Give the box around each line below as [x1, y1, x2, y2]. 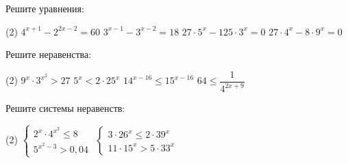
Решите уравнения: [5, 1, 84, 15]
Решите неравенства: [5, 47, 92, 61]
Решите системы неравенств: [5, 101, 125, 115]
